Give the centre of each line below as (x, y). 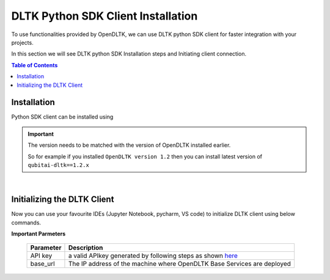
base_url (42, 264)
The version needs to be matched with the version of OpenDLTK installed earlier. (129, 145)
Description (86, 248)
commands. (26, 223)
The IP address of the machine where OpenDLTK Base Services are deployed (180, 264)
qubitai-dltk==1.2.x (59, 165)
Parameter (46, 248)
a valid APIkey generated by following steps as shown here (153, 256)
